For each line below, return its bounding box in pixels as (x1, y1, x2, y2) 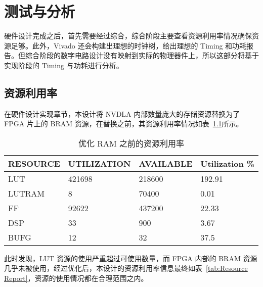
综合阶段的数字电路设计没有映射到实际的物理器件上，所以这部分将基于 (25, 50, 259, 61)
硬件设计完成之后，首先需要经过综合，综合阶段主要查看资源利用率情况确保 (4, 30, 252, 41)
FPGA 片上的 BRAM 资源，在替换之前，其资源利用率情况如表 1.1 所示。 (4, 118, 243, 129)
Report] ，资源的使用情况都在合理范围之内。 (4, 273, 148, 283)
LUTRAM (8, 187, 45, 199)
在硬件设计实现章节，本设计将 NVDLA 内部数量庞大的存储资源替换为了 (4, 108, 240, 119)
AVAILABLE (139, 157, 193, 169)
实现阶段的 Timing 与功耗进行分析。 (4, 60, 123, 70)
